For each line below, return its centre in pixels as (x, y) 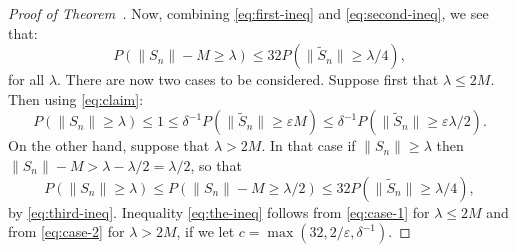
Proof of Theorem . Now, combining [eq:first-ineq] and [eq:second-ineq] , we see (248, 13)
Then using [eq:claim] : (76, 98)
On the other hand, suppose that (109, 145)
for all (26, 79)
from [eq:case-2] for (66, 231)
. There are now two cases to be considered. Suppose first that (248, 79)
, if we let (205, 231)
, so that (216, 164)
